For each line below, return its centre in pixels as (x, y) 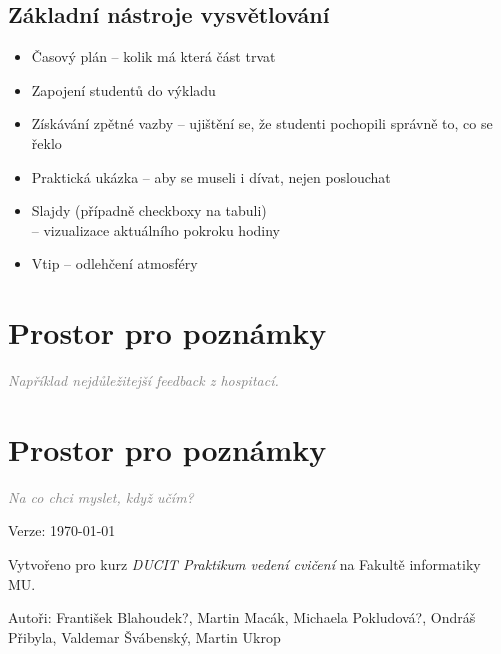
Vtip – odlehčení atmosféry (114, 263)
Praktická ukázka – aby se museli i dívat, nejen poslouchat (211, 176)
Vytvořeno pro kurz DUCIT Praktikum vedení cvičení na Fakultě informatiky (244, 563)
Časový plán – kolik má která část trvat (153, 56)
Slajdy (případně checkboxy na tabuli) (149, 210)
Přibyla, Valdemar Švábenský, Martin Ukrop (144, 636)
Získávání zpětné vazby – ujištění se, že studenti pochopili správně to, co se (262, 123)
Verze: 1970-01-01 (62, 530)
